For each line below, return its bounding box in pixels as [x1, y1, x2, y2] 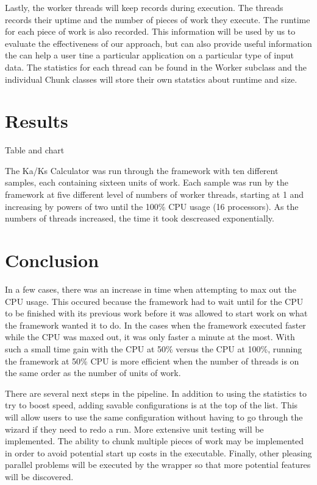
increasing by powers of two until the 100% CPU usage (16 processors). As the [5, 200, 299, 212]
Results [5, 108, 68, 133]
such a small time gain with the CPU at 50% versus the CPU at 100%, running [5, 342, 302, 355]
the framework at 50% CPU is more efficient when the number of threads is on [5, 354, 299, 367]
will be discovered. [5, 470, 74, 483]
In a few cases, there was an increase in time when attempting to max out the [5, 282, 296, 295]
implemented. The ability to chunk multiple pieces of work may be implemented [5, 434, 304, 447]
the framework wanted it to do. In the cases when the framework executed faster [5, 318, 306, 331]
